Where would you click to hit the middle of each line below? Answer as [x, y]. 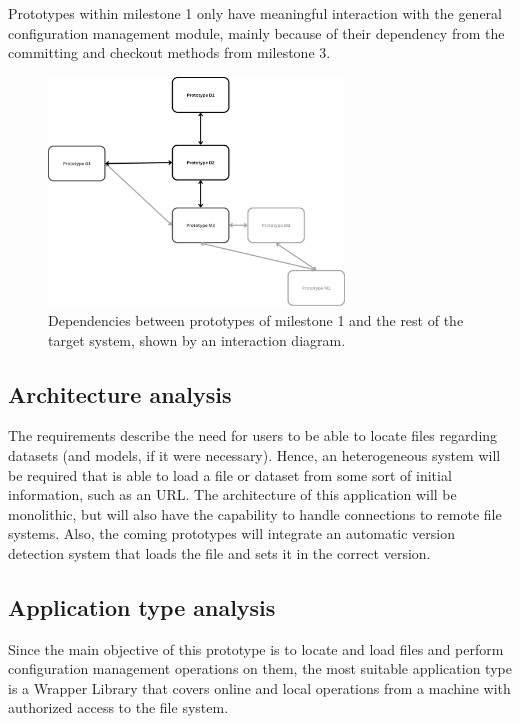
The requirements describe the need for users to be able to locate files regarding [253, 435]
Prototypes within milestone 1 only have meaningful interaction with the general [255, 13]
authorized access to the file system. [118, 707]
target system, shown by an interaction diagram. [197, 339]
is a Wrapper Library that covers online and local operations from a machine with [259, 687]
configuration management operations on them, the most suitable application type [260, 668]
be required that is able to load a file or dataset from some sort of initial [230, 474]
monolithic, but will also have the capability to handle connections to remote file [255, 513]
